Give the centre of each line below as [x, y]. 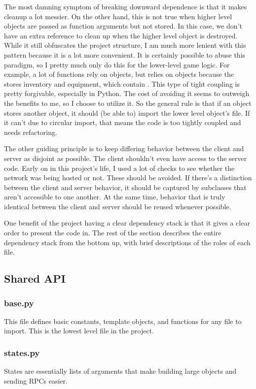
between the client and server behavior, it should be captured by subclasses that [125, 187]
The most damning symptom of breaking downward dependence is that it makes [126, 6]
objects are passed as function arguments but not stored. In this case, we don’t [123, 26]
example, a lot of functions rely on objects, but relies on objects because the [119, 74]
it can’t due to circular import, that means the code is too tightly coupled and [123, 122]
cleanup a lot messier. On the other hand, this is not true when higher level [118, 16]
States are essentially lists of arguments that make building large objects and [120, 371]
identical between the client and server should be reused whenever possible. [118, 206]
